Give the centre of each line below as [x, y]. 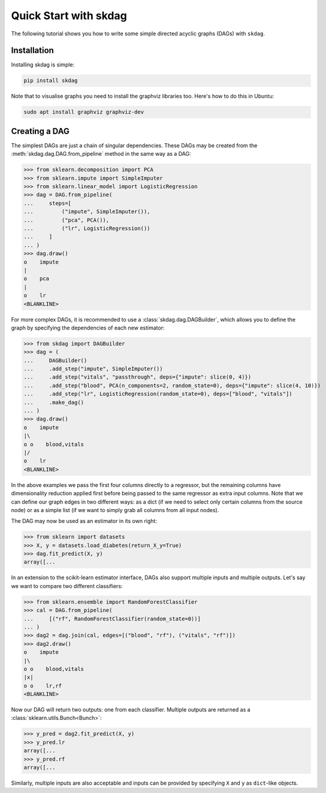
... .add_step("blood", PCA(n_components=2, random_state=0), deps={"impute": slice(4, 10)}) [172, 385]
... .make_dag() [54, 402]
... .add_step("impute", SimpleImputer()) [93, 369]
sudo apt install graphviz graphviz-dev [84, 112]
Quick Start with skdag [69, 16]
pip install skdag [51, 81]
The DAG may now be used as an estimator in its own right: [84, 521]
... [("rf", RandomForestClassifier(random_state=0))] [112, 619]
